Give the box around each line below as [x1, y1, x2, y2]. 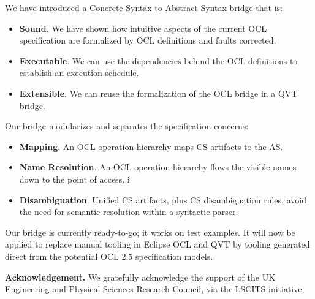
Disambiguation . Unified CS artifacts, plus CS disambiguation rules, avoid [19, 193, 306, 206]
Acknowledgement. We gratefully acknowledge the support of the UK [5, 270, 276, 283]
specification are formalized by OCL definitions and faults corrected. [19, 34, 276, 47]
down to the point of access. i [19, 172, 130, 185]
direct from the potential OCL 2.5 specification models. [5, 249, 213, 262]
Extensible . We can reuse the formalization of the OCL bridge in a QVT [19, 86, 298, 99]
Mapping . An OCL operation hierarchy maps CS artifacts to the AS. [19, 140, 283, 153]
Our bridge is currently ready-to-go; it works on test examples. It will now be [5, 225, 295, 238]
